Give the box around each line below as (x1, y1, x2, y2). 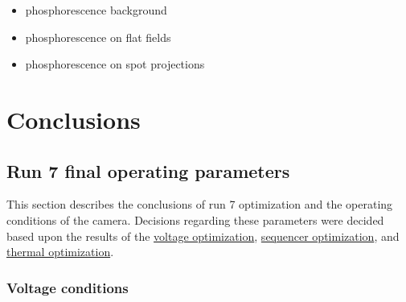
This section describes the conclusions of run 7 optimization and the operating (6, 196, 393, 213)
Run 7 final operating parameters (6, 158, 290, 183)
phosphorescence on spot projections (25, 56, 205, 72)
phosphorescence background (25, 2, 167, 18)
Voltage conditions (6, 277, 129, 297)
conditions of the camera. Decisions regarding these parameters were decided (6, 211, 384, 228)
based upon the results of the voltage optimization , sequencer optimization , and (6, 227, 400, 244)
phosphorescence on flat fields (25, 28, 171, 45)
